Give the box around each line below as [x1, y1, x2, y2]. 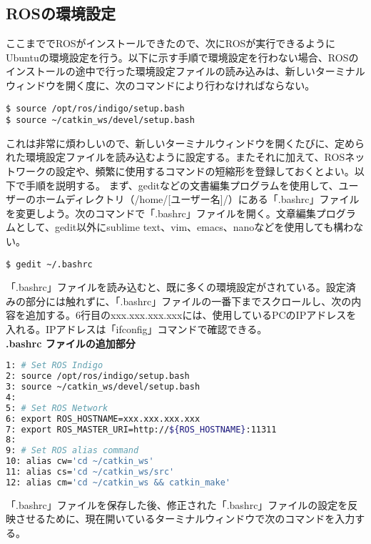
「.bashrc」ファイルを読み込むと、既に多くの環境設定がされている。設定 [6, 280, 346, 295]
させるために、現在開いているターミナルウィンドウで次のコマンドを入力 [15, 511, 355, 526]
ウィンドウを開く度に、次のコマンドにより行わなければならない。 [6, 77, 315, 92]
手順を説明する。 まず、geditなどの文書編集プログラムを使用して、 [25, 177, 339, 192]
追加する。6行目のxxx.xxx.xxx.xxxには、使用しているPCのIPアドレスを [25, 307, 357, 322]
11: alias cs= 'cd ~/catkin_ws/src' [6, 467, 175, 478]
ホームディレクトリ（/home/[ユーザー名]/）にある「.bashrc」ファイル [35, 192, 360, 207]
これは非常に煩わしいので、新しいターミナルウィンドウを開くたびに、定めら [6, 135, 365, 150]
